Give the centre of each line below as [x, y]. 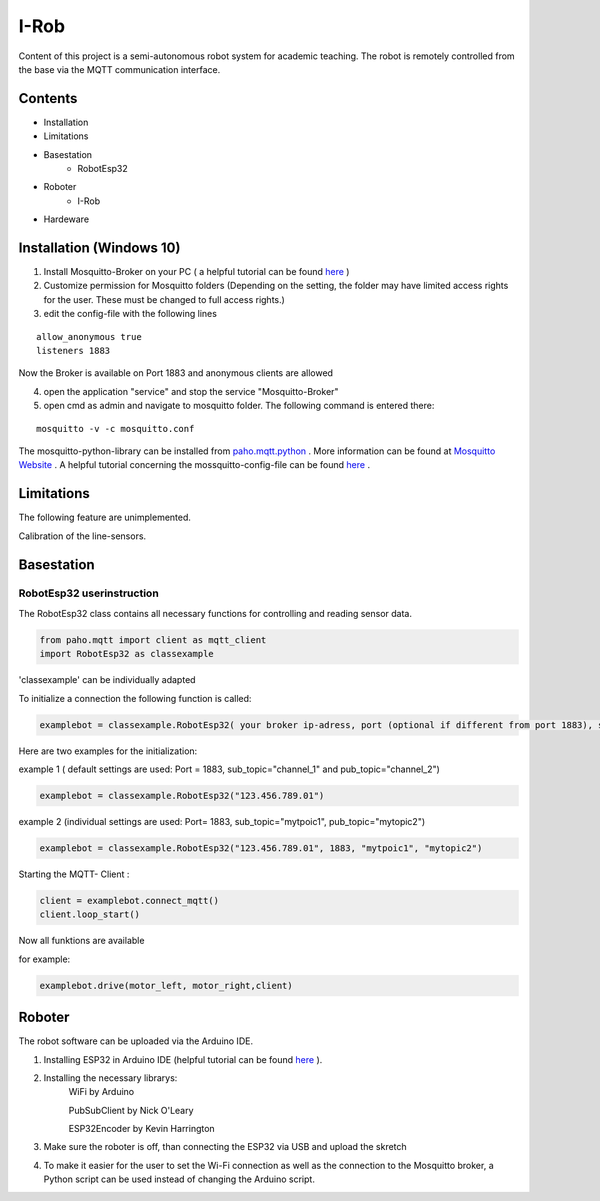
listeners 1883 [73, 351]
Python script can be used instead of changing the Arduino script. [179, 1179]
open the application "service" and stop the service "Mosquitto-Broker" [191, 391]
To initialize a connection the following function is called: [135, 698]
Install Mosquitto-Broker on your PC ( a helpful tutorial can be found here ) [196, 272]
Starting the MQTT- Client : [74, 874]
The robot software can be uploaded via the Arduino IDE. [136, 1041]
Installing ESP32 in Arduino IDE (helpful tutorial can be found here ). [183, 1059]
